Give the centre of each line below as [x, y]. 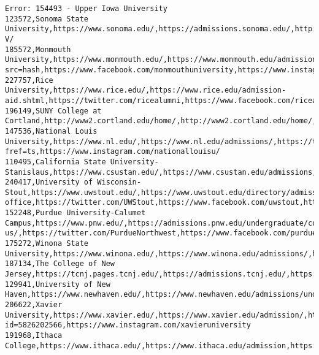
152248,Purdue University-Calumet [75, 213]
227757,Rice [29, 80]
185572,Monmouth [38, 49]
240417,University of [49, 182]
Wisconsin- [119, 182]
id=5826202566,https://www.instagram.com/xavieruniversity [128, 325]
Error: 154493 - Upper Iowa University [86, 9]
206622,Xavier [34, 305]
